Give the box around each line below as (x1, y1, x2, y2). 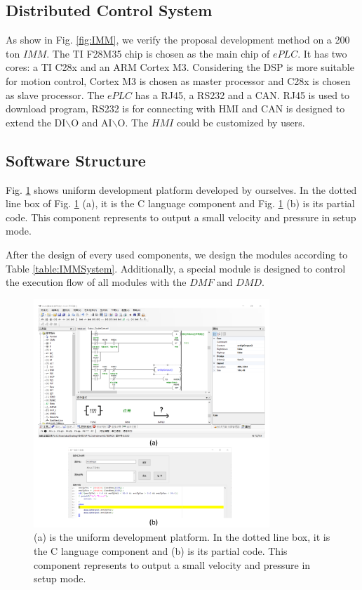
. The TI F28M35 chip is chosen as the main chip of (46, 46, 270, 60)
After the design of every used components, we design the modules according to (6, 247, 348, 261)
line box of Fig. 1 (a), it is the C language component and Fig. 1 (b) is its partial (6, 196, 355, 211)
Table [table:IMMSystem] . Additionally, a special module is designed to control (6, 261, 346, 275)
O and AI (71, 114, 112, 129)
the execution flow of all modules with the (6, 275, 187, 289)
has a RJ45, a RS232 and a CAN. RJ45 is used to (135, 87, 350, 102)
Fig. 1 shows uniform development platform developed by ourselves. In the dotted (6, 182, 357, 197)
